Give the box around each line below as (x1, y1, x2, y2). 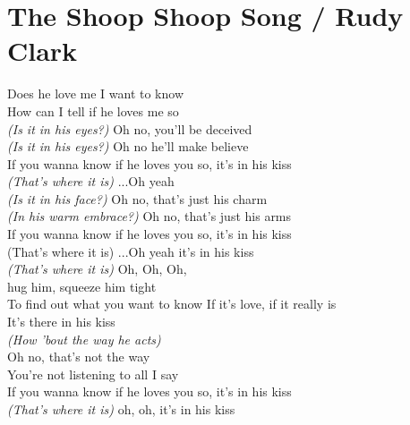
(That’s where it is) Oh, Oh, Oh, (7, 259, 187, 278)
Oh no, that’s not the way (7, 347, 150, 366)
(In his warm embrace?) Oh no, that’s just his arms (7, 207, 292, 225)
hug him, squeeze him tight (7, 276, 157, 295)
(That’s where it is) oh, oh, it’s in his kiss (7, 400, 235, 418)
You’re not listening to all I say (7, 364, 179, 383)
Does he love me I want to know (7, 84, 184, 103)
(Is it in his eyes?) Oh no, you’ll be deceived (7, 119, 252, 138)
